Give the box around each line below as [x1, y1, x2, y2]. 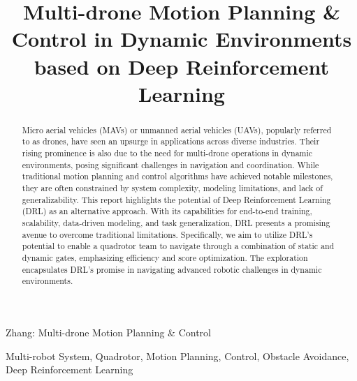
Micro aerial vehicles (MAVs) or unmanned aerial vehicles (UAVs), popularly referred [22, 124, 332, 135]
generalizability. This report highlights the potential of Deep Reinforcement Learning [22, 193, 331, 205]
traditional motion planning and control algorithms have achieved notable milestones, [22, 170, 333, 182]
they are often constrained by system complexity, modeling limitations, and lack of [22, 182, 323, 194]
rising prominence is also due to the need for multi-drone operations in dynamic [22, 147, 313, 159]
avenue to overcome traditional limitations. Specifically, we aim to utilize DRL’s [22, 228, 313, 240]
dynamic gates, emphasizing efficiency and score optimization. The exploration [22, 251, 308, 263]
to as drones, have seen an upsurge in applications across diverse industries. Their [22, 135, 320, 147]
